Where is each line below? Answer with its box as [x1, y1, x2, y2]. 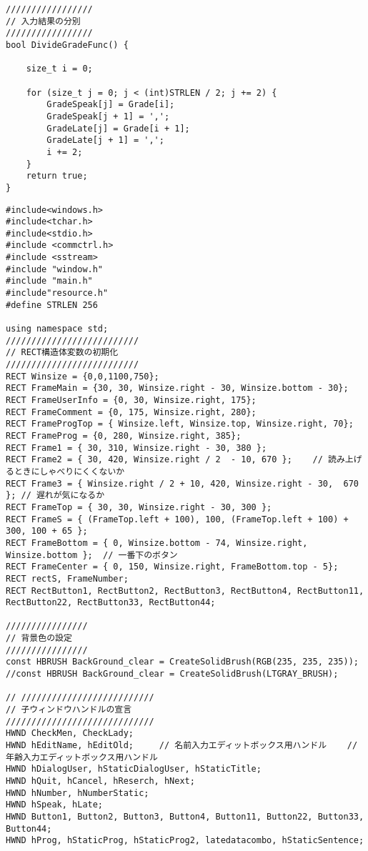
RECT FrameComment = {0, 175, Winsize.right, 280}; [6, 407, 257, 417]
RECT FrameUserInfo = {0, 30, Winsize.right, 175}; [6, 395, 257, 405]
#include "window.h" [6, 264, 104, 274]
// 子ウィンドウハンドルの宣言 [6, 705, 132, 715]
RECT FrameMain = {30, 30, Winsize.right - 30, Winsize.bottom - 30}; [6, 383, 349, 394]
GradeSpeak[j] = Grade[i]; [46, 99, 175, 110]
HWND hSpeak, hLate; [6, 800, 104, 810]
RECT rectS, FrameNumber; [6, 573, 129, 584]
